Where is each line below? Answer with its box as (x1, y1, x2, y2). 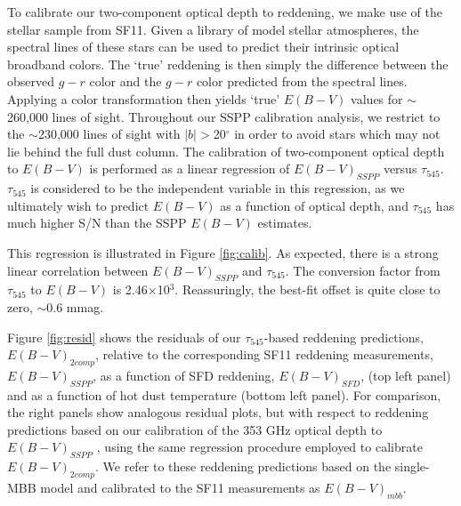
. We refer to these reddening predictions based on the (95, 457, 392, 476)
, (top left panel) (360, 365, 451, 384)
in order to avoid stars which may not (234, 124, 441, 143)
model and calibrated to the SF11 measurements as (40, 478, 320, 497)
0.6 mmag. (46, 297, 104, 316)
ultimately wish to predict (7, 196, 150, 214)
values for (351, 89, 403, 108)
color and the (89, 72, 162, 91)
